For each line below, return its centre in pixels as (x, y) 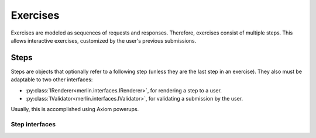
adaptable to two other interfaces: (52, 80)
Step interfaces (33, 125)
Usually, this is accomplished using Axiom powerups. (75, 109)
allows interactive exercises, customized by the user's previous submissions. (104, 40)
